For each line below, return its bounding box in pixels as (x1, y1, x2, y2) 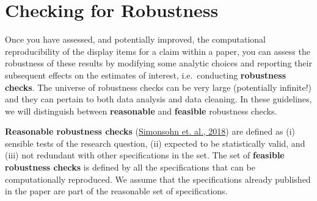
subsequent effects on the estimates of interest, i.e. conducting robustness (5, 68, 286, 81)
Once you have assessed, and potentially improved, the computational (5, 33, 266, 46)
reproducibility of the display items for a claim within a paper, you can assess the (5, 44, 310, 57)
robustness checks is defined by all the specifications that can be (5, 161, 255, 174)
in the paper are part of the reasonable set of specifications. (5, 185, 228, 197)
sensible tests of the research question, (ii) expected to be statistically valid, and (5, 136, 305, 149)
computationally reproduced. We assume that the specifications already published (5, 172, 311, 185)
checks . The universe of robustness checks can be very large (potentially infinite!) (5, 80, 312, 93)
